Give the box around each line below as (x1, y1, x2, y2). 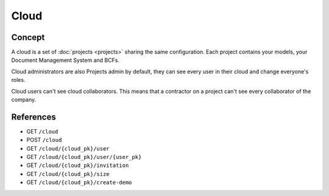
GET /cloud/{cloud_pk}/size (26, 170, 110, 177)
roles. (11, 76, 26, 84)
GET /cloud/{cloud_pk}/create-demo (26, 179, 132, 186)
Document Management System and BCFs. (11, 56, 120, 64)
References (11, 112, 56, 122)
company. (11, 96, 37, 103)
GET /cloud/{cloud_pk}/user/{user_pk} (26, 154, 142, 161)
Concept (11, 32, 45, 42)
